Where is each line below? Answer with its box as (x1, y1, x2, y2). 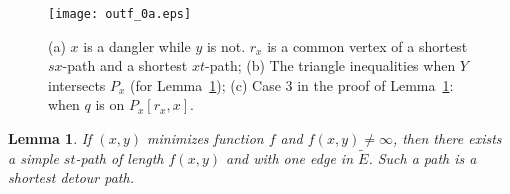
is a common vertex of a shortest (267, 35, 468, 56)
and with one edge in (225, 147, 354, 168)
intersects (48, 74, 106, 95)
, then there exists (392, 128, 502, 149)
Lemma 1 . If (8, 128, 92, 149)
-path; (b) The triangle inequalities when (204, 55, 456, 76)
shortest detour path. (8, 167, 134, 188)
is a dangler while (83, 35, 191, 56)
